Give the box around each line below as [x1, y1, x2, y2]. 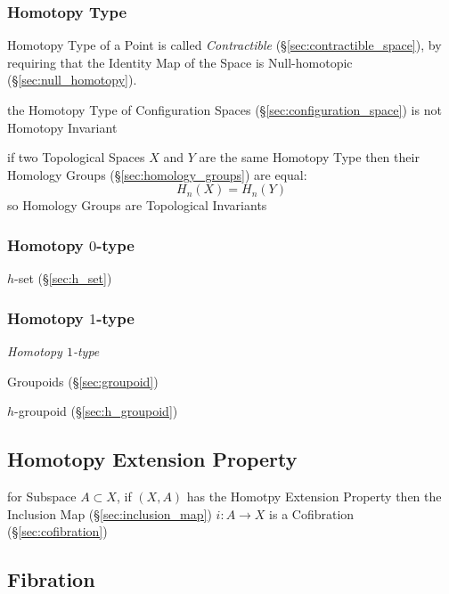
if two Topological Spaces [7, 148, 145, 167]
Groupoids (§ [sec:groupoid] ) [7, 371, 159, 390]
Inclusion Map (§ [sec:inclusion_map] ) [7, 504, 212, 523]
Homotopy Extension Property [7, 445, 298, 473]
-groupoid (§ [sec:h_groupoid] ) [14, 402, 178, 420]
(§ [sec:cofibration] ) [7, 522, 108, 541]
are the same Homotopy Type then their [199, 148, 420, 167]
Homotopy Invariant [7, 118, 118, 136]
